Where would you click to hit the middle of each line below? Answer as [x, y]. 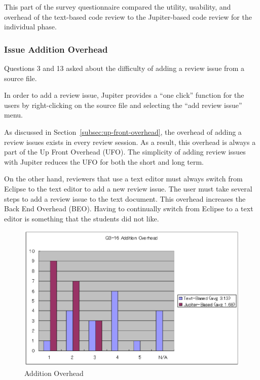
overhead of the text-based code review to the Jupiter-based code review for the [128, 16]
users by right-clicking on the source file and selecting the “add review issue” [123, 105]
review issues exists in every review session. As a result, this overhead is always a [130, 142]
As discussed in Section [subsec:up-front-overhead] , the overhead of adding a [123, 131]
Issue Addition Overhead [56, 49]
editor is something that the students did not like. [82, 218]
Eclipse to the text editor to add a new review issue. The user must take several [128, 188]
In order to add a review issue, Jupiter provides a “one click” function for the [124, 95]
